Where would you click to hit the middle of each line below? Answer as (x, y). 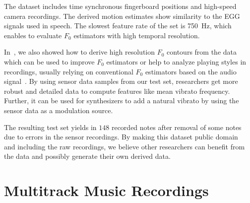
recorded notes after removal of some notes (176, 127)
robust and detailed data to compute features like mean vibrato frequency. (117, 91)
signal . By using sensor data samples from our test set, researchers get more (121, 81)
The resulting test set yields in (50, 127)
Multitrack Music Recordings (106, 190)
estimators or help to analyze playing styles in (176, 61)
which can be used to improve (49, 61)
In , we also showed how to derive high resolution (80, 52)
